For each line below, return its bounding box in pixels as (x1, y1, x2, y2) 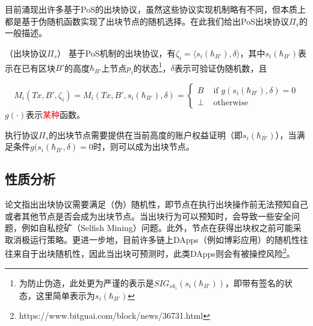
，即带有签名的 (225, 276, 285, 289)
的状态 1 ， (133, 60, 171, 74)
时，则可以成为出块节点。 (93, 140, 194, 153)
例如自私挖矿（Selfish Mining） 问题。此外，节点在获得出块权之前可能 (21, 221, 293, 234)
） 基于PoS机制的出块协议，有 (57, 46, 176, 59)
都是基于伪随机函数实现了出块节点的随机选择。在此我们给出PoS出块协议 (5, 14, 289, 27)
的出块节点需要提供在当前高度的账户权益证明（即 (49, 128, 243, 141)
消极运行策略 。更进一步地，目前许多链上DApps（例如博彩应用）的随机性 (13, 233, 300, 245)
